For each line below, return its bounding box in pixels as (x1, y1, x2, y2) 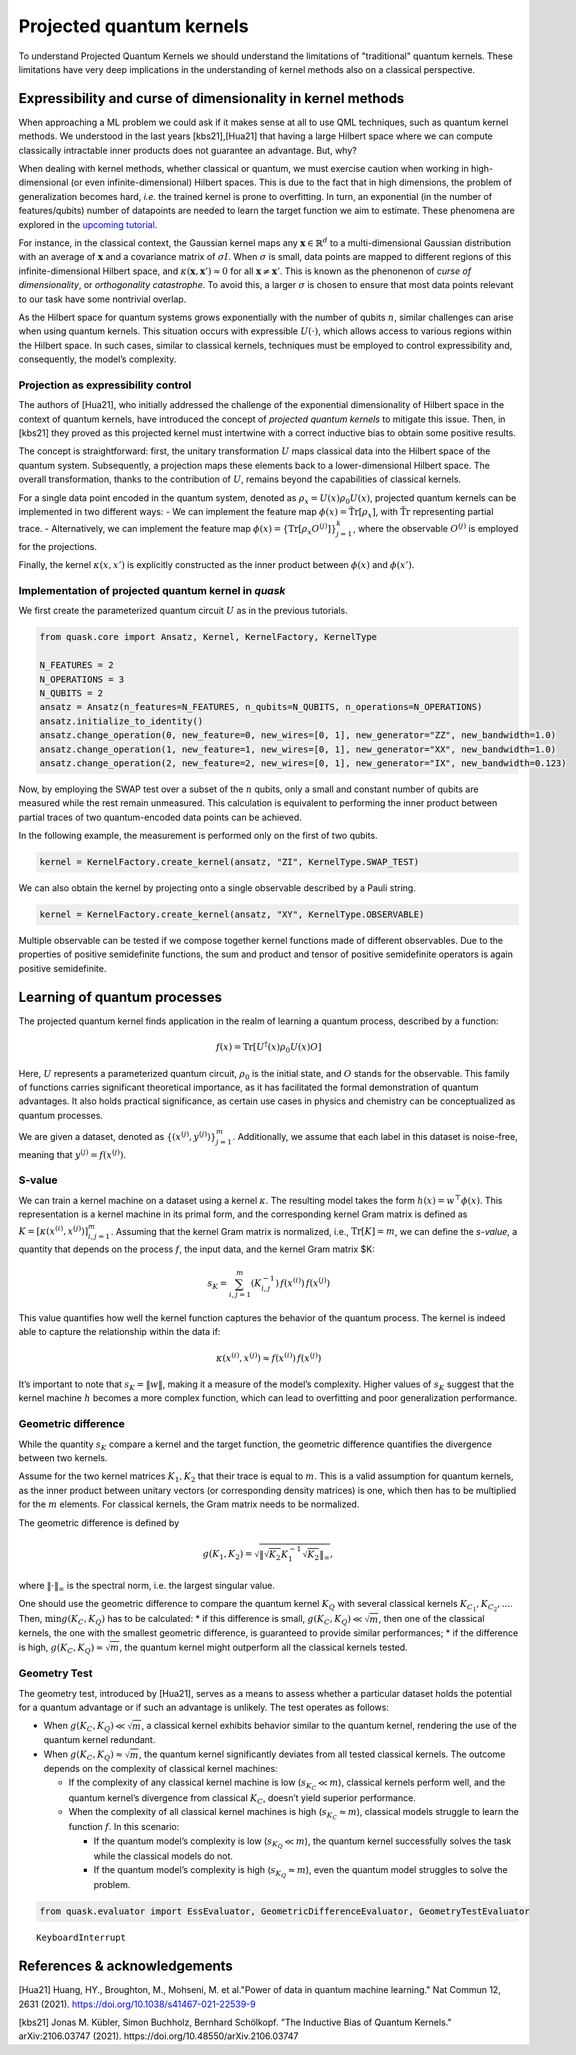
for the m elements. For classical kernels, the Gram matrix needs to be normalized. (18, 1498, 360, 1510)
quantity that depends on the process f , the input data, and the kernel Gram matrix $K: (18, 1243, 375, 1255)
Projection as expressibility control (18, 378, 192, 392)
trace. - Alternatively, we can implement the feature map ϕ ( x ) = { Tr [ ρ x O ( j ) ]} (18, 521, 337, 537)
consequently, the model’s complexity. (18, 353, 177, 365)
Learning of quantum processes (18, 988, 223, 1005)
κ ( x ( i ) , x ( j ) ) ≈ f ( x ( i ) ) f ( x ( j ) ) (215, 1351, 322, 1364)
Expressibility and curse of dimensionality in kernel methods (18, 90, 405, 107)
